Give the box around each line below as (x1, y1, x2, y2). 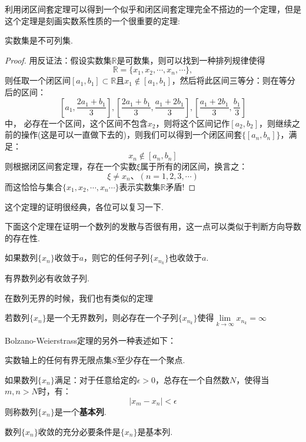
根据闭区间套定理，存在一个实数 (12, 160, 137, 172)
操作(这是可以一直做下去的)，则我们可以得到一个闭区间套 (21, 128, 242, 141)
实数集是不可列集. (5, 34, 73, 46)
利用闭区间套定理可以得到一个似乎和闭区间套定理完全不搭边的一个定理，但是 (5, 3, 301, 15)
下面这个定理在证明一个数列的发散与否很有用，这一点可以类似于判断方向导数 (5, 220, 301, 232)
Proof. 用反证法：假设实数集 (5, 54, 112, 66)
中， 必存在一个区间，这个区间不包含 (5, 117, 148, 129)
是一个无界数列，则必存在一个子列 (46, 311, 178, 324)
